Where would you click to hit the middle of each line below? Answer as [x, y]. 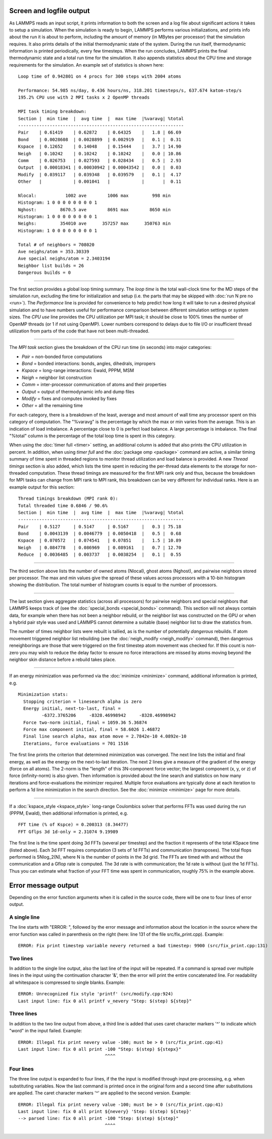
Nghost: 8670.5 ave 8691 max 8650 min [94, 210]
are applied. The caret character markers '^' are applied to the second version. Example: [100, 1093]
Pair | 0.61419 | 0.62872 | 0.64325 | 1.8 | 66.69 [100, 132]
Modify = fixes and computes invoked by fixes [69, 399]
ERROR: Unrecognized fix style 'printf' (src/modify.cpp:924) [96, 994]
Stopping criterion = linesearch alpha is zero [83, 701]
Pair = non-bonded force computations [62, 356]
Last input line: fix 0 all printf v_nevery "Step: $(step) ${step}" [105, 1001]
